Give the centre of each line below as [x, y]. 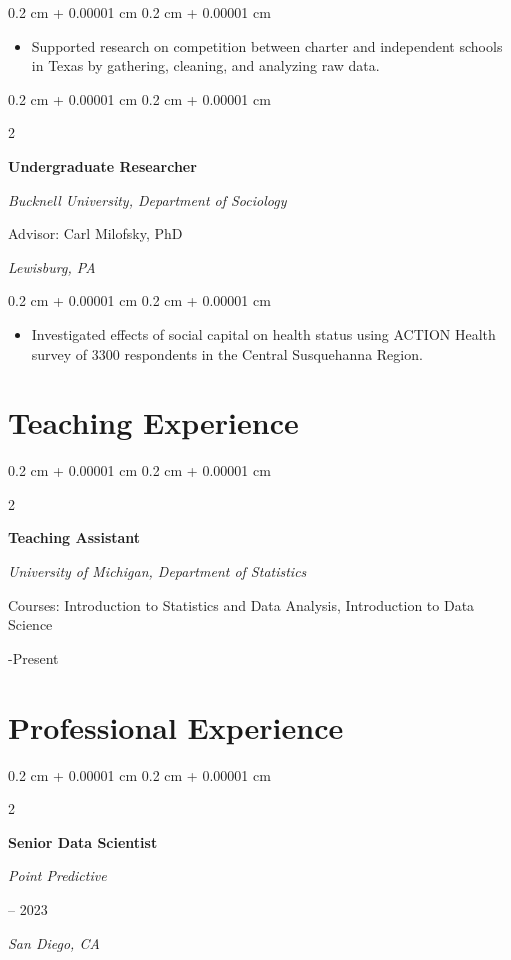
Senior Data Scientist [83, 841]
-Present [33, 657]
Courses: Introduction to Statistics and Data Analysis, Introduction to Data [241, 604]
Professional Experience [176, 726]
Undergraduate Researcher [102, 165]
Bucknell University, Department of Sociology [147, 199]
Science [30, 624]
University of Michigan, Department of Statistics [157, 571]
